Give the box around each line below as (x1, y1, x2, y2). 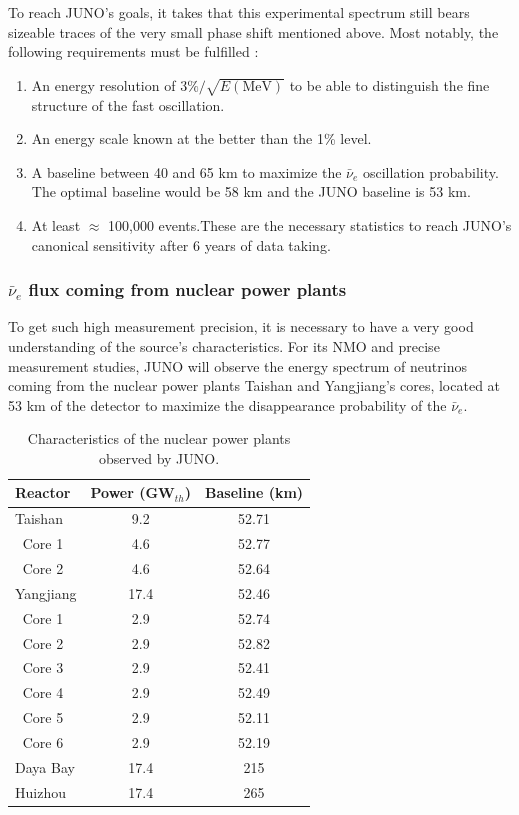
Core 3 (22, 657, 64, 678)
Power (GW (90, 482, 175, 503)
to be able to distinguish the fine (289, 74, 490, 95)
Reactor (15, 482, 71, 503)
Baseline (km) (205, 482, 304, 503)
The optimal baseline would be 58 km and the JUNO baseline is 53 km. (31, 181, 471, 202)
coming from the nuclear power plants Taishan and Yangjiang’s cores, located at (8, 375, 501, 396)
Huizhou (15, 781, 66, 802)
